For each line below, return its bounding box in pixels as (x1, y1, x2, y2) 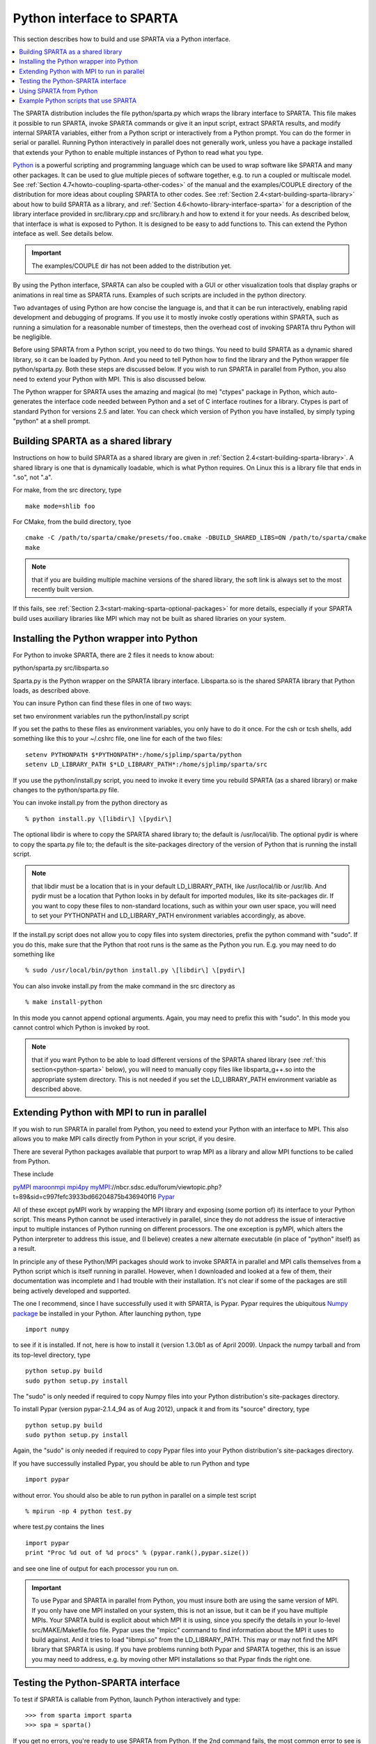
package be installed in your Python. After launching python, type (13, 1309, 201, 1318)
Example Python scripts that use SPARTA (19, 96, 137, 105)
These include (13, 1170, 54, 1178)
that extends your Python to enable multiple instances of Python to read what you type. (13, 148, 264, 156)
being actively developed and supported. (13, 1286, 131, 1295)
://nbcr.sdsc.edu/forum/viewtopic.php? (109, 1182, 222, 1191)
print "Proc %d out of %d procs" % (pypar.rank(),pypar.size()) (25, 1549, 250, 1557)
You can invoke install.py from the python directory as (13, 799, 168, 807)
